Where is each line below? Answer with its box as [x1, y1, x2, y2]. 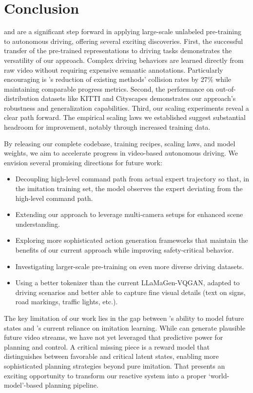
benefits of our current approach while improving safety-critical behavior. [15, 245, 234, 255]
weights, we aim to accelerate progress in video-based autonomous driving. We [4, 148, 238, 158]
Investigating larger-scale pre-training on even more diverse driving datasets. [15, 261, 244, 271]
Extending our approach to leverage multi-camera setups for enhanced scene [15, 209, 243, 219]
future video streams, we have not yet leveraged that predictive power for [4, 332, 223, 342]
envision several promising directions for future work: [4, 157, 162, 167]
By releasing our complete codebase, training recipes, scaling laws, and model [4, 138, 235, 148]
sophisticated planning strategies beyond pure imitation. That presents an [4, 360, 225, 371]
